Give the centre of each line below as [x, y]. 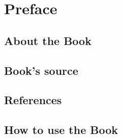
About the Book [48, 40]
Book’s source [41, 70]
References [33, 100]
